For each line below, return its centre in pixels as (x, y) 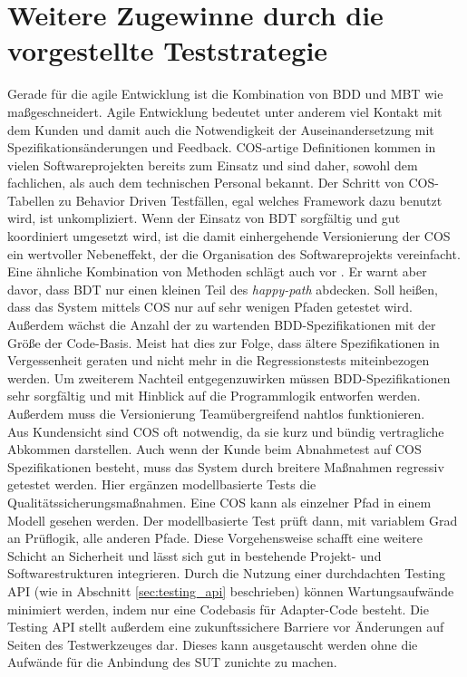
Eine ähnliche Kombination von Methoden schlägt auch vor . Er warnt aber (217, 271)
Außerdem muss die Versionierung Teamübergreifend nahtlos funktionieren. (216, 413)
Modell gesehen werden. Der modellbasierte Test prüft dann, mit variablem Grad (233, 520)
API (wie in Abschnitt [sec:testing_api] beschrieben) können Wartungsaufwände (231, 590)
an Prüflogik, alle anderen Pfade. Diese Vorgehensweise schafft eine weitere (215, 538)
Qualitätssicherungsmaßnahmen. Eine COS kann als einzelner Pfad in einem (219, 502)
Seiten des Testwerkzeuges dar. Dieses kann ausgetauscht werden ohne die (213, 644)
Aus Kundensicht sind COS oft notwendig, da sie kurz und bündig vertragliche (226, 431)
